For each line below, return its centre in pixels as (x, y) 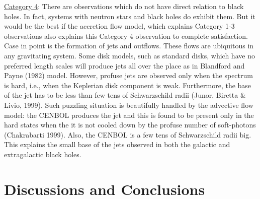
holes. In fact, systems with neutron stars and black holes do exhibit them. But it (130, 16)
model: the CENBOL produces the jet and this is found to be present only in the (129, 115)
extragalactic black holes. (43, 154)
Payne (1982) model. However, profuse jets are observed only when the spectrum (128, 75)
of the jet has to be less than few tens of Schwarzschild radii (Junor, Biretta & (125, 95)
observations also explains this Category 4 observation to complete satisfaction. (126, 36)
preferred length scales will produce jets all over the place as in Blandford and (124, 65)
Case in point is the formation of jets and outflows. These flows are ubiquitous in (129, 46)
